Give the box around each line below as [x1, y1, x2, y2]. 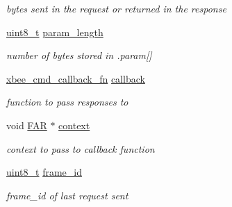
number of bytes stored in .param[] [6, 48, 152, 63]
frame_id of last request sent [6, 188, 129, 202]
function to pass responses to [6, 94, 129, 109]
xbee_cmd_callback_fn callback [6, 71, 145, 85]
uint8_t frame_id [6, 165, 82, 179]
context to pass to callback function [6, 141, 155, 156]
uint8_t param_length [6, 24, 103, 39]
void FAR [6, 117, 47, 132]
